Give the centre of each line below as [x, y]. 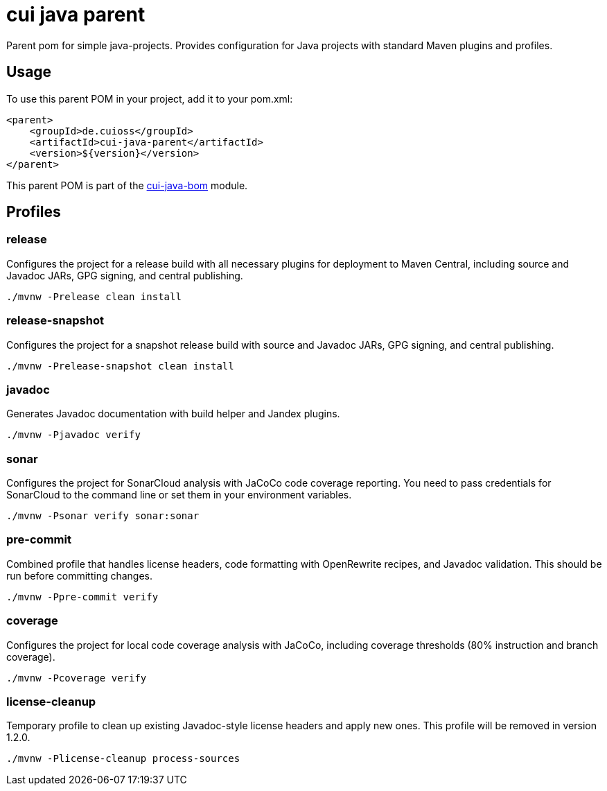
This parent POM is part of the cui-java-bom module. [127, 185]
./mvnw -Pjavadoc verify [73, 435]
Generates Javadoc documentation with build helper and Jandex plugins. [173, 414]
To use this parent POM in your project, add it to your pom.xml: [150, 98]
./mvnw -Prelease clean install [94, 296]
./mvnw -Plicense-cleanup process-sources [123, 759]
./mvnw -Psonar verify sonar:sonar [103, 516]
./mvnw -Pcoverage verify [77, 678]
